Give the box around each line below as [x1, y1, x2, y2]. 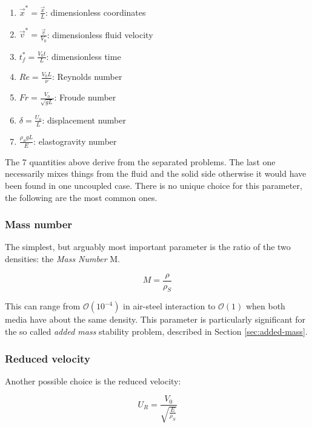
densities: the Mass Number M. [5, 252, 120, 265]
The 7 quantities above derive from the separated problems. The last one [5, 155, 276, 168]
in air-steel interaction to [123, 300, 216, 312]
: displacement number [42, 113, 126, 126]
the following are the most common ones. [5, 191, 158, 203]
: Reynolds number [52, 70, 122, 83]
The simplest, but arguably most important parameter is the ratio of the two [5, 240, 291, 253]
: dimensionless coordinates [45, 5, 146, 18]
